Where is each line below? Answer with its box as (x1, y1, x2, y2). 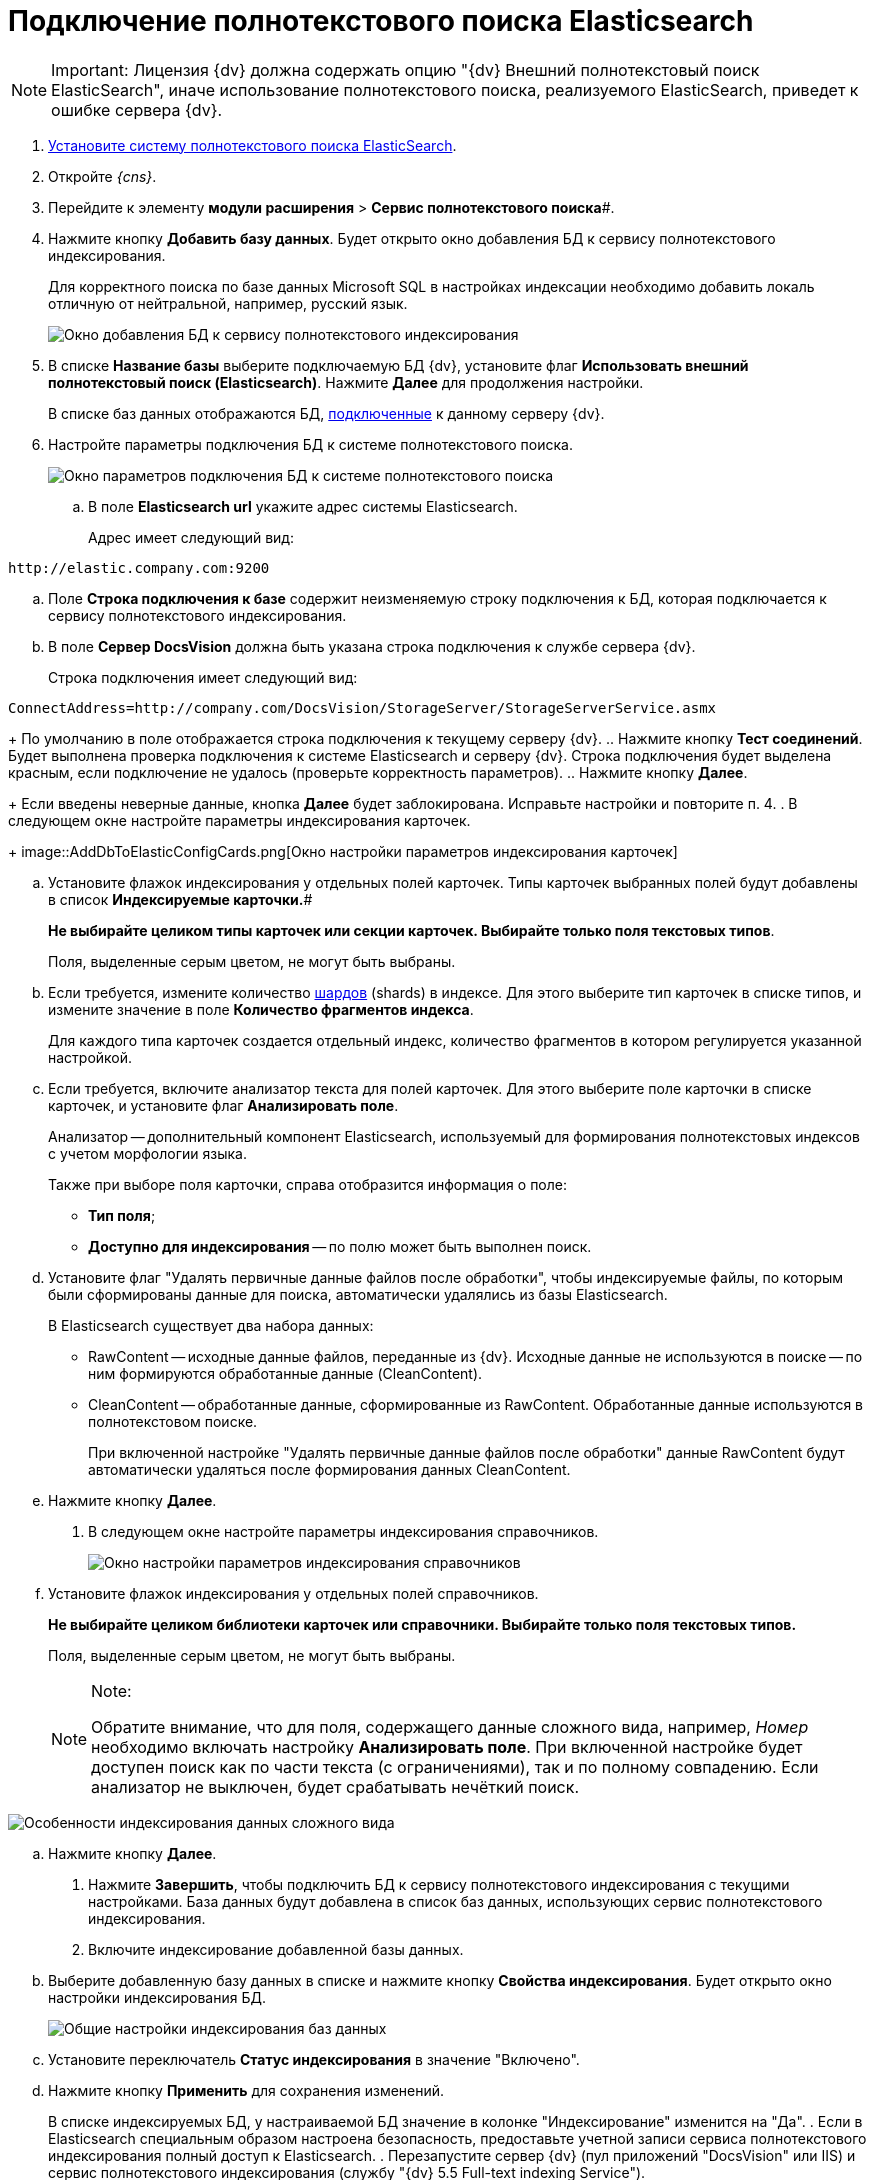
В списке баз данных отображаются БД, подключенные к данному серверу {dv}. (48, 404, 605, 422)
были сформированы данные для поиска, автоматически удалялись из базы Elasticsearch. (48, 1285, 668, 1303)
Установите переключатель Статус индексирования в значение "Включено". (48, 2050, 580, 2068)
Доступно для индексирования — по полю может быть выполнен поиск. (88, 1237, 592, 1255)
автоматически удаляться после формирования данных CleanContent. (88, 1460, 571, 1478)
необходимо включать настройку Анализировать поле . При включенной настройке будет (91, 1736, 803, 1757)
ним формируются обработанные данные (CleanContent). (88, 1364, 483, 1382)
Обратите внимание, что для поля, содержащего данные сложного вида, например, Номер (91, 1716, 809, 1737)
